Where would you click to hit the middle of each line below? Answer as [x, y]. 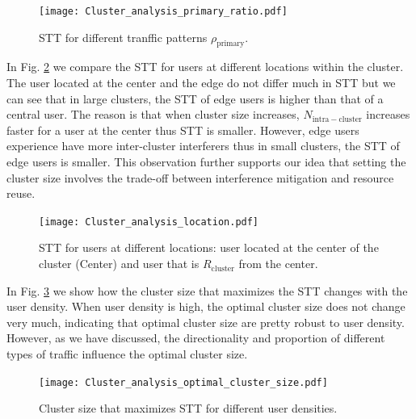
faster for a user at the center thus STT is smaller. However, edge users [183, 130]
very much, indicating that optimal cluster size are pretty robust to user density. [206, 322]
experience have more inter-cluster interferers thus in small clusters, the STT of [203, 146]
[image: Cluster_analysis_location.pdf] [149, 222]
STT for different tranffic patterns [123, 37]
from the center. [278, 264]
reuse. [21, 193]
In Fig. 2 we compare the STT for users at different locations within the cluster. [205, 67]
